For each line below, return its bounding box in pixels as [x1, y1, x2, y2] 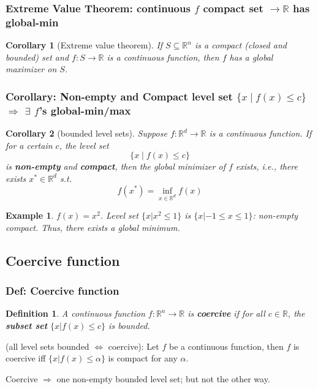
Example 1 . [6, 209, 54, 222]
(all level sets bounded [6, 339, 89, 352]
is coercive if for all [187, 307, 265, 320]
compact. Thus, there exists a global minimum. [6, 221, 180, 233]
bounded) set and [6, 50, 69, 63]
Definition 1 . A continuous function [6, 307, 145, 320]
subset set [6, 319, 48, 332]
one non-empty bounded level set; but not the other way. [56, 372, 270, 385]
